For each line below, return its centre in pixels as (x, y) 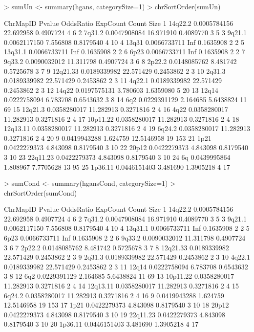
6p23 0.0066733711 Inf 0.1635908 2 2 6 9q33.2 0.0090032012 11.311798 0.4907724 (125, 238)
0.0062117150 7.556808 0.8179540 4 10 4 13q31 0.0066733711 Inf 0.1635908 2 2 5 (124, 42)
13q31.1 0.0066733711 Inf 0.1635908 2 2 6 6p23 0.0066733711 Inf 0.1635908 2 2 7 (125, 52)
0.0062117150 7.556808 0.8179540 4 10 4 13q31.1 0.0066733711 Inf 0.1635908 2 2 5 (127, 228)
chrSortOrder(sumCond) (41, 192)
